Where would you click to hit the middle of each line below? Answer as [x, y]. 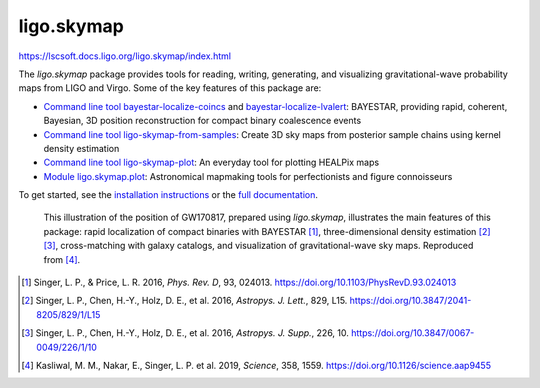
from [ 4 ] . [62, 259]
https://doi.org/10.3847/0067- [412, 333]
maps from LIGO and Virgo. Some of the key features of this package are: [170, 88]
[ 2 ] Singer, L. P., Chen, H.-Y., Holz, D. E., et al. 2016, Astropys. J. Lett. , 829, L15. [184, 301]
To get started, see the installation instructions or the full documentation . [168, 195]
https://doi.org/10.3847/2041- [410, 301]
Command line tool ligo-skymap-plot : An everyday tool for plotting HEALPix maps [211, 162]
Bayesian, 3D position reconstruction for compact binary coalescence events [202, 121]
